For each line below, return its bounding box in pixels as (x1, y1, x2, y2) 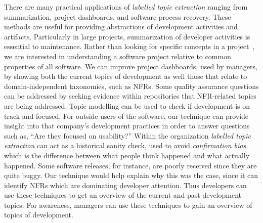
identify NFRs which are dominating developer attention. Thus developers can (4, 180, 247, 190)
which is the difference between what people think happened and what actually (4, 150, 250, 160)
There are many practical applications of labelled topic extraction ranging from (4, 2, 248, 12)
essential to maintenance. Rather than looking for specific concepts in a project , (4, 41, 255, 52)
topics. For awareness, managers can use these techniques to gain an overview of (4, 199, 252, 210)
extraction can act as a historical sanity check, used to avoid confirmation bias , (4, 140, 248, 151)
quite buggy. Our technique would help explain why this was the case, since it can (4, 170, 258, 181)
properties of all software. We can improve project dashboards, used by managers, (4, 61, 257, 71)
